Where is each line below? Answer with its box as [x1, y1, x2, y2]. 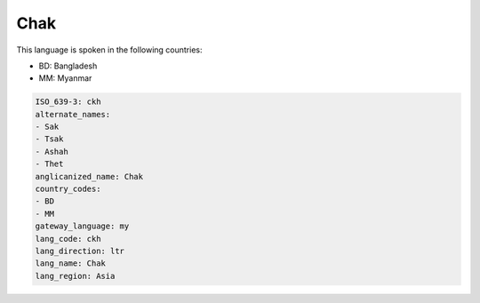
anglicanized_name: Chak [35, 171, 144, 181]
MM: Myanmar [38, 73, 92, 84]
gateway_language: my [35, 221, 130, 231]
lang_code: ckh [35, 234, 101, 243]
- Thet [35, 159, 64, 169]
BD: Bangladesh [38, 60, 98, 71]
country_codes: [35, 184, 101, 195]
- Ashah [35, 147, 68, 156]
